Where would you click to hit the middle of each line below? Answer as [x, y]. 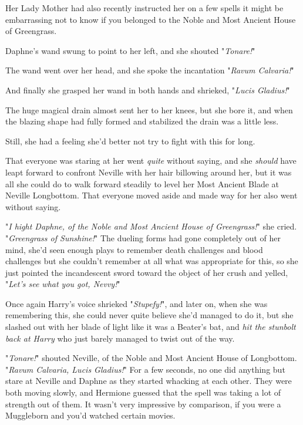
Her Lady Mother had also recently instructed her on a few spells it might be [144, 8]
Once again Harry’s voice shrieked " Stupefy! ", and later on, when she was [137, 303]
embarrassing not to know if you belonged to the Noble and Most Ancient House [151, 19]
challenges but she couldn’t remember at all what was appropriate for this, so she [152, 261]
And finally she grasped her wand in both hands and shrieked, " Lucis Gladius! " [148, 90]
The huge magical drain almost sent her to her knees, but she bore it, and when [149, 109]
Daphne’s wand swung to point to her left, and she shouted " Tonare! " [130, 50]
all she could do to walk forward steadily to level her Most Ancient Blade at [142, 183]
